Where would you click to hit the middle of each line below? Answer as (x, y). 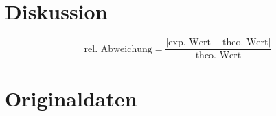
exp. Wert (189, 43)
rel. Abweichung (118, 49)
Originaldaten (71, 98)
